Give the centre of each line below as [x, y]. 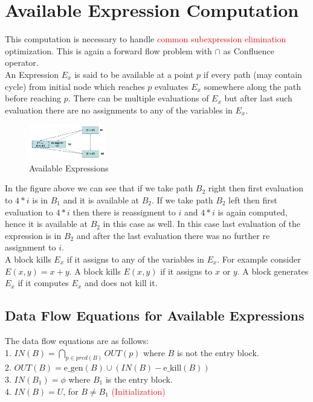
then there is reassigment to [124, 212]
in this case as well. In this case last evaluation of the [202, 224]
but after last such [258, 98]
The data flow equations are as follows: [77, 340]
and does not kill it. [121, 283]
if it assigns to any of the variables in [135, 259]
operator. [22, 62]
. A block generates [273, 271]
